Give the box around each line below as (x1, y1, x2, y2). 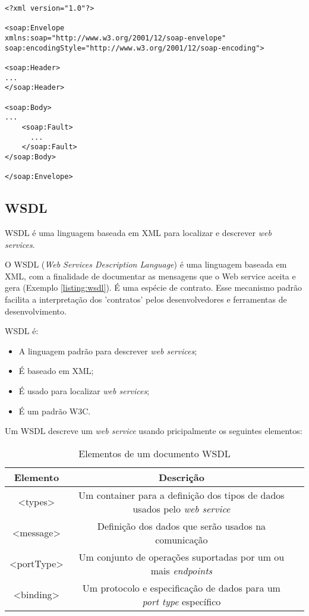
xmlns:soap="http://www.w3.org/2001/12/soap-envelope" (5, 33, 226, 42)
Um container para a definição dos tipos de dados (78, 488, 285, 502)
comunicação (155, 532, 208, 546)
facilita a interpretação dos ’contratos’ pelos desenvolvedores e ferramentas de (5, 293, 287, 305)
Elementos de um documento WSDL (78, 446, 231, 460)
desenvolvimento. (5, 304, 67, 317)
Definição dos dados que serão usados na (97, 518, 266, 533)
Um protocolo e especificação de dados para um (82, 580, 280, 595)
